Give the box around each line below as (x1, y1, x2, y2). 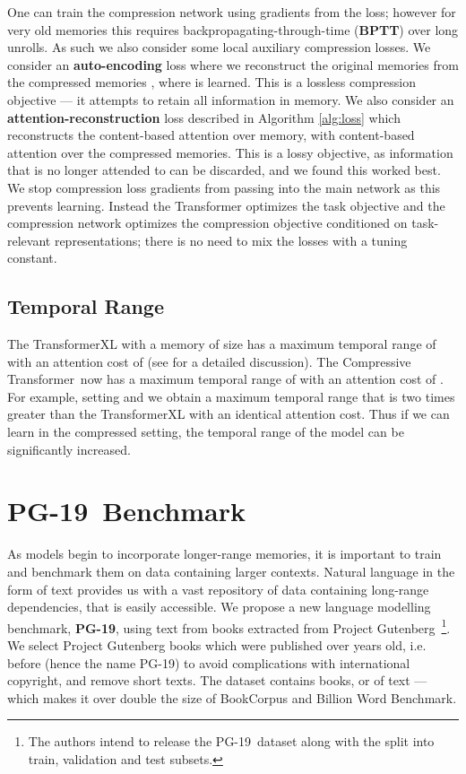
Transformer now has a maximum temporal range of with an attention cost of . (7, 370, 444, 388)
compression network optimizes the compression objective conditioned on (7, 213, 408, 232)
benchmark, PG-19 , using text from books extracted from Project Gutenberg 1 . (7, 615, 451, 637)
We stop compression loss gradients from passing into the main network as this (7, 178, 441, 196)
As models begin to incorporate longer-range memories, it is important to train (7, 544, 442, 563)
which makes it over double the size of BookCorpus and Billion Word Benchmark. (7, 688, 457, 707)
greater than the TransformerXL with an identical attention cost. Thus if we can (7, 404, 450, 423)
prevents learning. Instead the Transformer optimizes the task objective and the (7, 196, 445, 214)
